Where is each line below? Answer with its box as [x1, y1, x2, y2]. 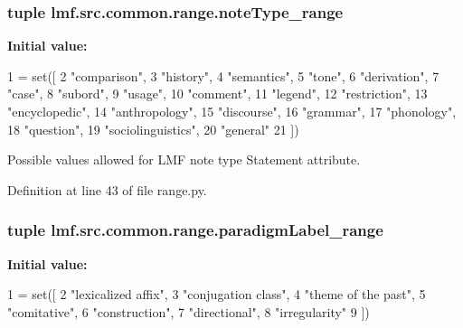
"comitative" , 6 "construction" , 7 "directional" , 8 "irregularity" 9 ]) [7, 302, 370, 321]
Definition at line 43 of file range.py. [7, 180, 207, 199]
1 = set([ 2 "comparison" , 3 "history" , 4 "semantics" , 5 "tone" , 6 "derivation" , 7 [7, 66, 439, 85]
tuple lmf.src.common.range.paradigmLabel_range [7, 219, 383, 241]
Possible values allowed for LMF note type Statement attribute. [7, 150, 361, 169]
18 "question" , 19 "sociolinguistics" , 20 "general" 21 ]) [7, 119, 299, 138]
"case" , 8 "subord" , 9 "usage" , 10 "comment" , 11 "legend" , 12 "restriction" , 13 [7, 84, 428, 103]
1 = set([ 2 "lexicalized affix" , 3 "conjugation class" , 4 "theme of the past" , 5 [7, 285, 426, 304]
